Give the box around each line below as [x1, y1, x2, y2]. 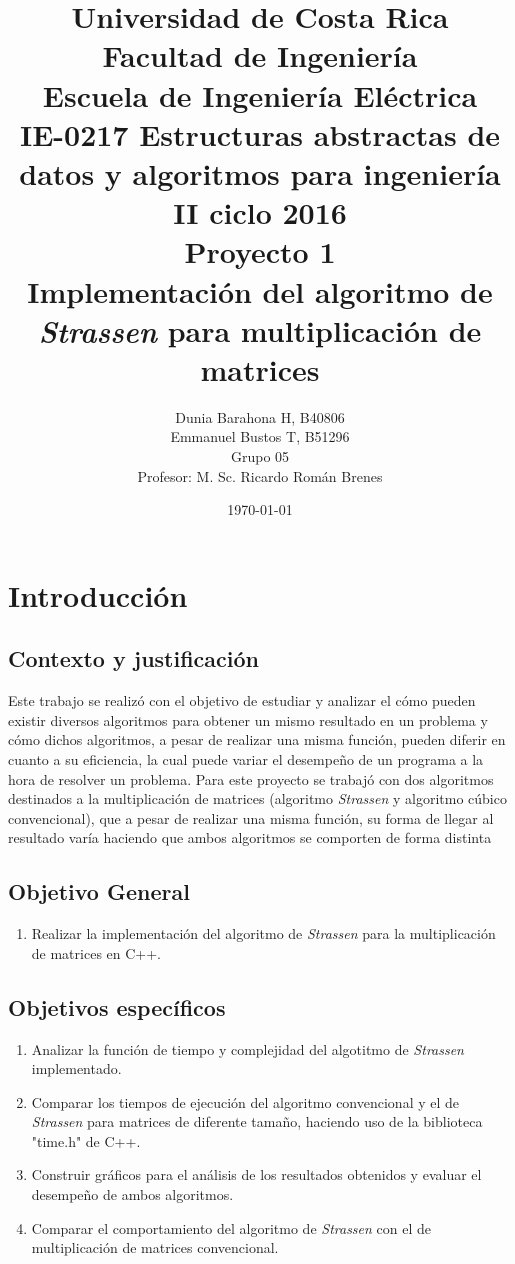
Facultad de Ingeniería [102, 35, 418, 76]
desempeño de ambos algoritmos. [31, 1184, 234, 1205]
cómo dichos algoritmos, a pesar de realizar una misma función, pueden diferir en [8, 729, 506, 750]
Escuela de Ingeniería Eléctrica [42, 74, 478, 115]
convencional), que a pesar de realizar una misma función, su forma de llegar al [8, 807, 494, 828]
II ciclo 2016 [173, 192, 347, 233]
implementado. [31, 1058, 122, 1079]
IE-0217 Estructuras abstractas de [19, 113, 501, 154]
